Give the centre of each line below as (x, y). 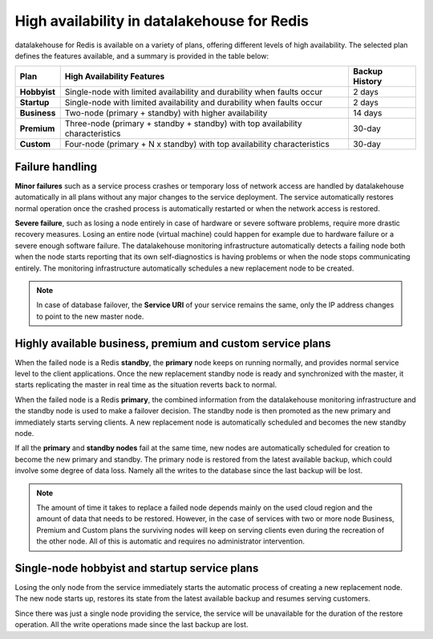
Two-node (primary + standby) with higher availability (166, 113)
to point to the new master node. (90, 316)
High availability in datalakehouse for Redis (162, 21)
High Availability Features (115, 76)
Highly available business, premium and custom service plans (173, 343)
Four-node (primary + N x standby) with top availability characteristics (197, 144)
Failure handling (56, 167)
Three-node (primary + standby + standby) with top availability (183, 124)
